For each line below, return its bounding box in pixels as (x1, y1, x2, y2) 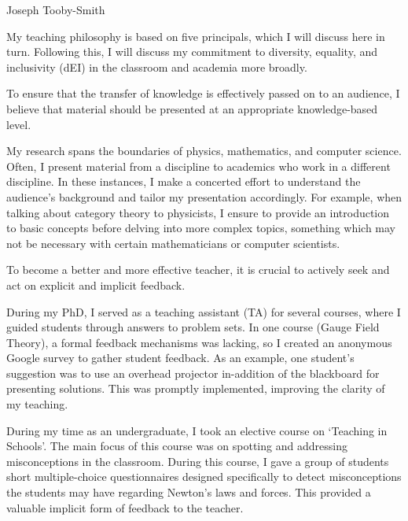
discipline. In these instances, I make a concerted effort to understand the (6, 173, 361, 190)
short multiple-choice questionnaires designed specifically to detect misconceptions (6, 468, 402, 485)
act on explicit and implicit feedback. (6, 276, 186, 293)
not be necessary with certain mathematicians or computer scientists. (6, 235, 340, 251)
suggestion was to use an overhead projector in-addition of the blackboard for (6, 364, 380, 381)
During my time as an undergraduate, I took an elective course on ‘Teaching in (6, 422, 388, 438)
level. (6, 116, 31, 132)
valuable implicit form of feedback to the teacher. (6, 499, 244, 515)
